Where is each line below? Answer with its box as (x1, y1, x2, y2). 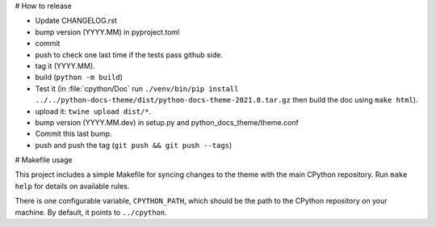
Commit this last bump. (35, 129, 112, 139)
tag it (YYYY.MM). (35, 61, 96, 70)
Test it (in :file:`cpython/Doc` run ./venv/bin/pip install (35, 83, 239, 93)
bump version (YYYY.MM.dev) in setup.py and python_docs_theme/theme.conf (35, 117, 299, 127)
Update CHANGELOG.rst (35, 16, 117, 26)
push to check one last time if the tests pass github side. (35, 49, 224, 60)
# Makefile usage (15, 155, 73, 165)
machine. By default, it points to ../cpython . (15, 207, 167, 217)
